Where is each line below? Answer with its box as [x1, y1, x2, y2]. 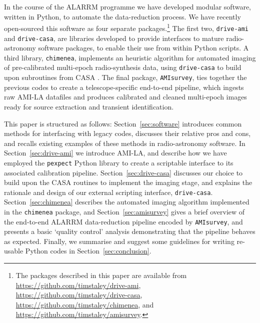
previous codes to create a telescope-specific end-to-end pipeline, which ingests [4, 81, 244, 92]
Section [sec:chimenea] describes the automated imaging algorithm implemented [4, 196, 249, 207]
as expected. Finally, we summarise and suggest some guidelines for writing [4, 235, 234, 246]
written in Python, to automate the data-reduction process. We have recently [4, 11, 241, 21]
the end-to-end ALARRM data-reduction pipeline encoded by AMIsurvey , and [4, 216, 243, 226]
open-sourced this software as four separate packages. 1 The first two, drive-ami [4, 21, 249, 33]
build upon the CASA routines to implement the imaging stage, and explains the [4, 177, 252, 187]
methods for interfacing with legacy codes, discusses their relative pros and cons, [4, 128, 251, 138]
